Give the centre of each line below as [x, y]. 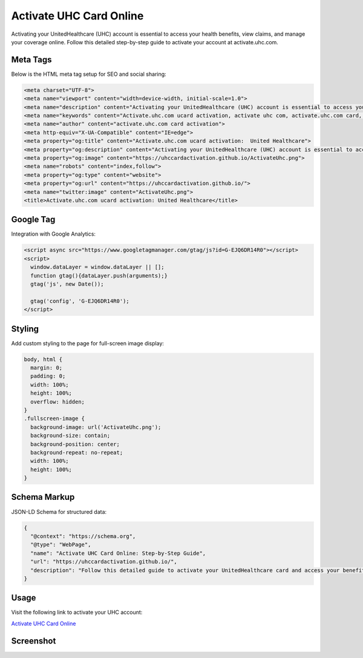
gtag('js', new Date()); [67, 284]
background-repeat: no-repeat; [77, 452]
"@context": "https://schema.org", [83, 536]
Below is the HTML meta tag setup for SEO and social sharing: [89, 74]
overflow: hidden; [57, 402]
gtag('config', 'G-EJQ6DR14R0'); [80, 301]
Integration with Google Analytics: [54, 234]
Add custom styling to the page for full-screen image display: [88, 343]
